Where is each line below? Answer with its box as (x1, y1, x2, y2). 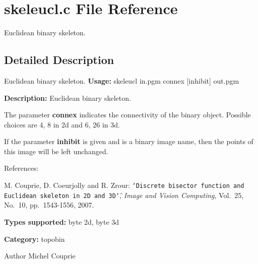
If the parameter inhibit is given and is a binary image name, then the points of (4, 136, 253, 147)
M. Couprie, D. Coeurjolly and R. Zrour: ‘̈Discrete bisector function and (4, 180, 244, 190)
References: (4, 163, 39, 173)
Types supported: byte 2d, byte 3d (4, 216, 119, 227)
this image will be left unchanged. (4, 146, 108, 156)
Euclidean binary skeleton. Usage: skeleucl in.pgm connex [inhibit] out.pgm (4, 75, 239, 86)
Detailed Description (4, 52, 114, 68)
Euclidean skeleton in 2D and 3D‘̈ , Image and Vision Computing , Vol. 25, (4, 189, 244, 200)
